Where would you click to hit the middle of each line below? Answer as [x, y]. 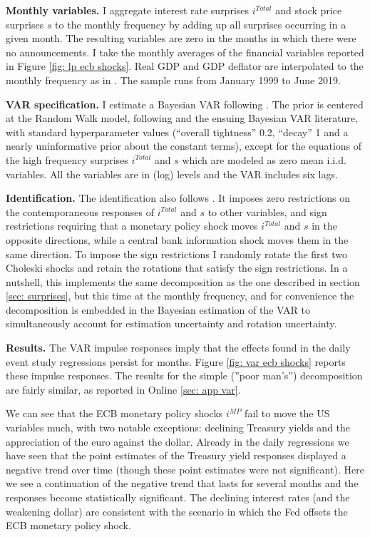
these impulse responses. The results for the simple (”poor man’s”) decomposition [184, 375]
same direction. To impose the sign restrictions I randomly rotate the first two [176, 254]
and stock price [309, 10]
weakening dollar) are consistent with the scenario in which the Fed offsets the [177, 511]
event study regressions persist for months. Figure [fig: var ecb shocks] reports [176, 361]
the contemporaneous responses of [80, 211]
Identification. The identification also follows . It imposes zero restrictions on [178, 198]
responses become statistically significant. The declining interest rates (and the [178, 497]
